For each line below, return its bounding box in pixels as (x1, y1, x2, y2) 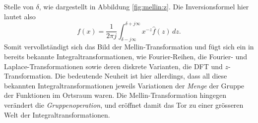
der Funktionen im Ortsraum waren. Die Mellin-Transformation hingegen (4, 90, 227, 100)
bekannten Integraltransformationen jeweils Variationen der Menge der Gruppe (4, 80, 245, 90)
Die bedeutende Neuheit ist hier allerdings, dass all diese (55, 71, 227, 81)
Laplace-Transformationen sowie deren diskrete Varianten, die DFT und (4, 61, 223, 71)
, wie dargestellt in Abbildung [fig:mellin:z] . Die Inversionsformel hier (39, 1, 249, 11)
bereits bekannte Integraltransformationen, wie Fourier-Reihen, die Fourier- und (4, 51, 247, 62)
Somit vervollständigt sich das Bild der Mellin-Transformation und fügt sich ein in (4, 41, 254, 52)
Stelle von (4, 1, 34, 11)
